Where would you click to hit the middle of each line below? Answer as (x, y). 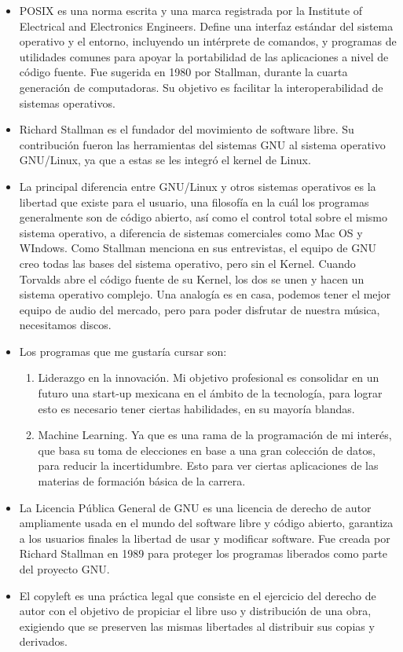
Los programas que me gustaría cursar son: (123, 351)
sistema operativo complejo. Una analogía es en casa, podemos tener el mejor (205, 294)
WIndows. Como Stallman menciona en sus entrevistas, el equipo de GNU (198, 248)
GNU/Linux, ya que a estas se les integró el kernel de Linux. (165, 160)
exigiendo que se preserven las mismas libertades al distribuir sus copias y (197, 626)
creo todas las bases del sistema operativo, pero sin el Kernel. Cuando (187, 263)
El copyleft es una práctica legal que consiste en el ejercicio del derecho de (198, 595)
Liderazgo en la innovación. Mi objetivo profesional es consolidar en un (209, 377)
